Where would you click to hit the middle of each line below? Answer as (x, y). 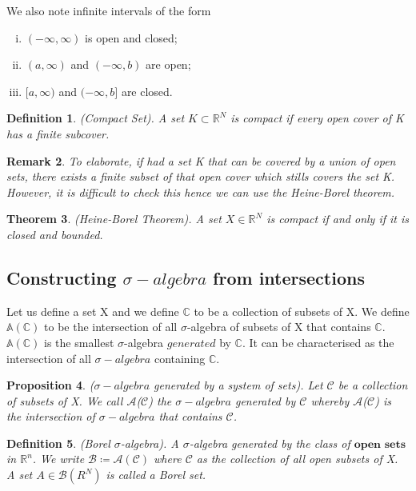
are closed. (147, 91)
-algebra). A (150, 443)
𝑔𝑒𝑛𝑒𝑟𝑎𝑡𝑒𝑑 (191, 343)
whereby (330, 400)
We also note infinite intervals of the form (109, 10)
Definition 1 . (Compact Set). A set (96, 118)
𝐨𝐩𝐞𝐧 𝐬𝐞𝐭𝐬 (380, 444)
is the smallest (79, 342)
